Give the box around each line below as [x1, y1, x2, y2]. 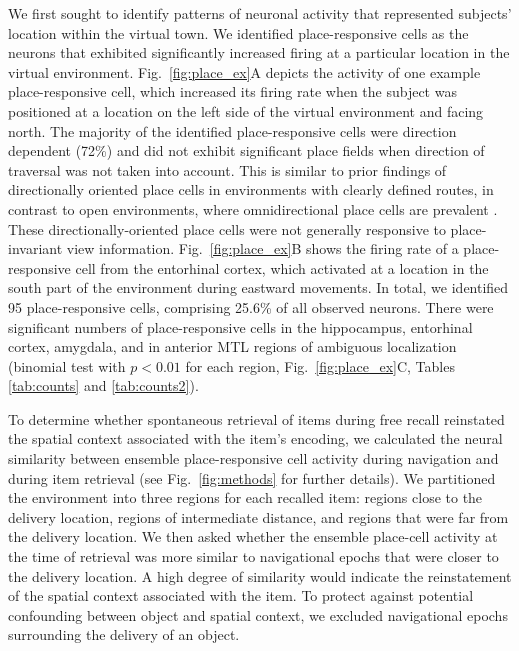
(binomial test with [8, 355, 126, 376]
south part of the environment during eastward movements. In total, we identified [8, 277, 509, 298]
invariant [8, 238, 63, 259]
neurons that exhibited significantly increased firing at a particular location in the [8, 42, 510, 63]
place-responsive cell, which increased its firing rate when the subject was [8, 81, 457, 102]
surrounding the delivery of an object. [8, 624, 240, 645]
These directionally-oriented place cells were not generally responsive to [8, 218, 446, 239]
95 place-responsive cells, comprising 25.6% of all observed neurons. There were [8, 296, 494, 317]
